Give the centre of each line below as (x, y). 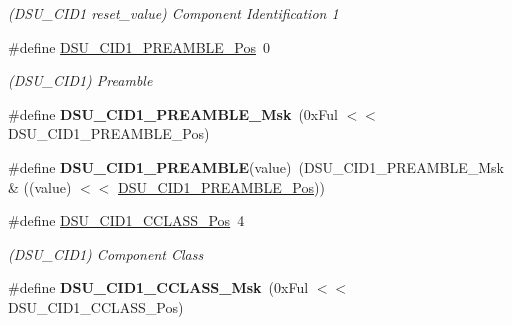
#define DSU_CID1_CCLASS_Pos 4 (126, 220)
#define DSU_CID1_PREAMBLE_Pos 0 (139, 46)
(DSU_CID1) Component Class (106, 253)
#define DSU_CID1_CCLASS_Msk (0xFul (158, 287)
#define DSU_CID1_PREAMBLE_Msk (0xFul (173, 113)
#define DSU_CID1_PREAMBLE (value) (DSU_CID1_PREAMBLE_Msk (256, 166)
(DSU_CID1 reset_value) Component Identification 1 (173, 13)
